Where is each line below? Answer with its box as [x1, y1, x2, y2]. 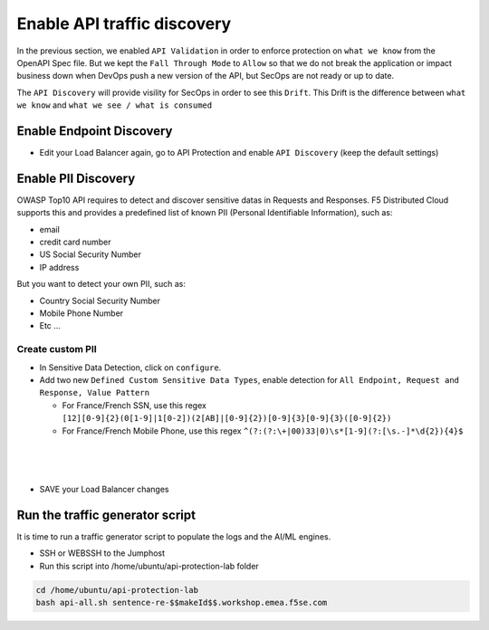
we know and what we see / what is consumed [16, 100, 213, 110]
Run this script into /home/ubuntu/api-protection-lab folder [39, 560, 260, 571]
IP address [39, 262, 80, 272]
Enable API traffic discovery [16, 14, 232, 33]
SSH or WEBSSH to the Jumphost [39, 548, 166, 558]
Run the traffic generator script [16, 507, 197, 522]
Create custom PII [16, 343, 97, 356]
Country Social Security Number [39, 295, 160, 306]
